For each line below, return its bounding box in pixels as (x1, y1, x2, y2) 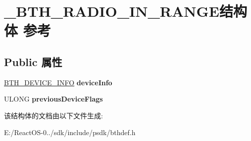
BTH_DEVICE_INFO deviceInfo (4, 77, 112, 87)
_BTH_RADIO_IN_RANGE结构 (4, 1, 248, 21)
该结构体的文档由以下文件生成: (4, 110, 103, 120)
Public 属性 (4, 54, 62, 69)
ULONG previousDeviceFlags (4, 94, 103, 104)
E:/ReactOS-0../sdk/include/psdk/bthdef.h (4, 127, 136, 137)
